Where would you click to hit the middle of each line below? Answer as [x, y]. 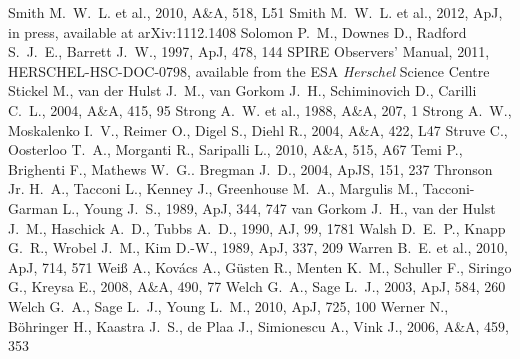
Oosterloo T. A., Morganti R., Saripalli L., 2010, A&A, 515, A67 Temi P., [235, 149]
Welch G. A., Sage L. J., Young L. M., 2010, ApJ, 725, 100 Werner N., [228, 305]
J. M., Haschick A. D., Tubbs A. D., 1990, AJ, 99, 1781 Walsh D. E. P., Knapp [257, 227]
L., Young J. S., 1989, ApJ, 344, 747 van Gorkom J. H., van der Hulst [279, 207]
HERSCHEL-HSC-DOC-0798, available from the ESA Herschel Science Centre [249, 70]
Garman [33, 207]
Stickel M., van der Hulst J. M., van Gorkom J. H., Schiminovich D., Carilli [242, 90]
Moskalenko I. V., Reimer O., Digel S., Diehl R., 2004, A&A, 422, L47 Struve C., [258, 129]
